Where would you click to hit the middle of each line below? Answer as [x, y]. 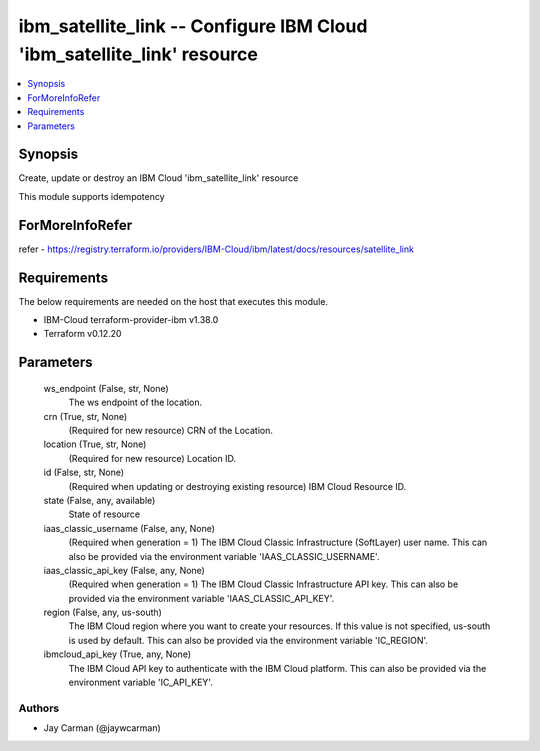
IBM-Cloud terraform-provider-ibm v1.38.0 [131, 320]
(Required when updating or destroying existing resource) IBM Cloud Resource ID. [237, 486]
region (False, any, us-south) [102, 612]
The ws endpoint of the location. [135, 402]
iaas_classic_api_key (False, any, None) [124, 570]
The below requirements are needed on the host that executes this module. [173, 301]
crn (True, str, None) [85, 416]
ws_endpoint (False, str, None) [106, 388]
